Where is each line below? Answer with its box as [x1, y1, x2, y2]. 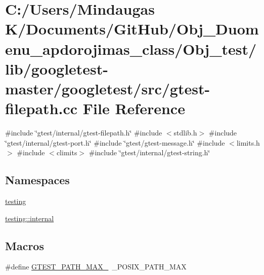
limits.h [236, 137, 260, 148]
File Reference [82, 98, 185, 119]
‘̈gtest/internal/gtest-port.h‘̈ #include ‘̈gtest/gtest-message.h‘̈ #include [5, 137, 225, 148]
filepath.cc [5, 98, 78, 119]
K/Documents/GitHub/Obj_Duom [5, 18, 259, 39]
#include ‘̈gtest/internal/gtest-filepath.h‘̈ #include [5, 127, 162, 138]
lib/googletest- [5, 58, 109, 79]
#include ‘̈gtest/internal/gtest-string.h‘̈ [89, 147, 210, 158]
